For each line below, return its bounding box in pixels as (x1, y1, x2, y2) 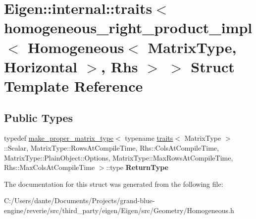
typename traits (125, 133, 173, 143)
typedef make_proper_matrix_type (4, 133, 114, 143)
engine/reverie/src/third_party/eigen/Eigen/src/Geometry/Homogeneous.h (4, 205, 234, 215)
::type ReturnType (106, 162, 169, 172)
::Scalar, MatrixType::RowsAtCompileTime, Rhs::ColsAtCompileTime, (4, 142, 219, 153)
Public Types (4, 109, 73, 125)
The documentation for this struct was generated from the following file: (4, 178, 223, 189)
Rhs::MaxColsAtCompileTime (4, 162, 95, 172)
